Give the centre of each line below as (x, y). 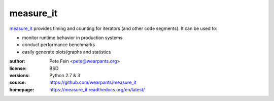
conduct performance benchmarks (59, 45)
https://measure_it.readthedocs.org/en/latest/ (97, 89)
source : (18, 82)
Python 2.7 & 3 (65, 75)
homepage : (22, 89)
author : (17, 61)
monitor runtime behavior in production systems (72, 38)
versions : (20, 75)
